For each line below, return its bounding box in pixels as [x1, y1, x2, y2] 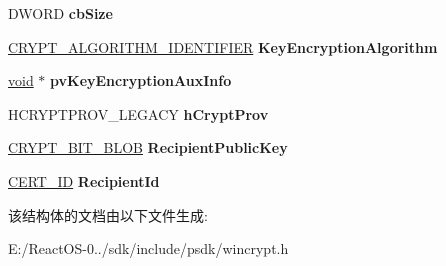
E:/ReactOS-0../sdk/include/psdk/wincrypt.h [8, 238, 289, 259]
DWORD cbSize [8, 3, 113, 23]
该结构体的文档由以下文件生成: [8, 204, 208, 225]
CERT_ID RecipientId [8, 170, 160, 191]
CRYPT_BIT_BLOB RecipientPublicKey [8, 137, 288, 158]
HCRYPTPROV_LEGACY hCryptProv [8, 103, 269, 124]
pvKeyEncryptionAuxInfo [50, 70, 232, 91]
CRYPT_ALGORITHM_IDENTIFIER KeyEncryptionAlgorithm [8, 36, 438, 57]
